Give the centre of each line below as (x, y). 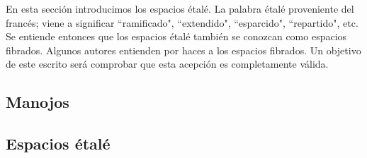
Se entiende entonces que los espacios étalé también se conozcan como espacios (176, 36)
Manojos (38, 102)
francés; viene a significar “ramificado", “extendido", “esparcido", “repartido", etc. (182, 22)
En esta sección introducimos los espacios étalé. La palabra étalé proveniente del (180, 8)
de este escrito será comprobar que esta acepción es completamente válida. (167, 64)
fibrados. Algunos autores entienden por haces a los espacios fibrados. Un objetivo (183, 50)
